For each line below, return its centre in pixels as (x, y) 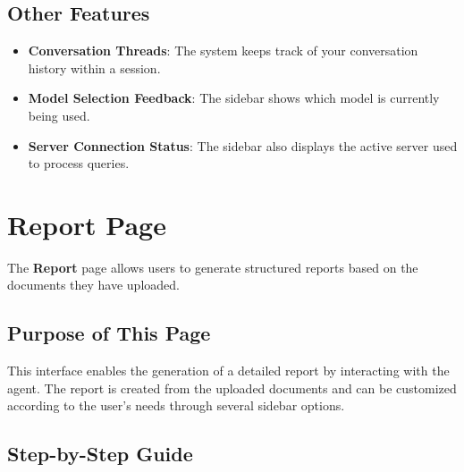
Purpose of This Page (109, 333)
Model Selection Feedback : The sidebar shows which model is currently (234, 98)
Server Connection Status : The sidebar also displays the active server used (243, 145)
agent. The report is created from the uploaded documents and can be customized (232, 388)
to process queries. (79, 163)
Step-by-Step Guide (100, 454)
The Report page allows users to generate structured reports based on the (213, 267)
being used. (59, 115)
